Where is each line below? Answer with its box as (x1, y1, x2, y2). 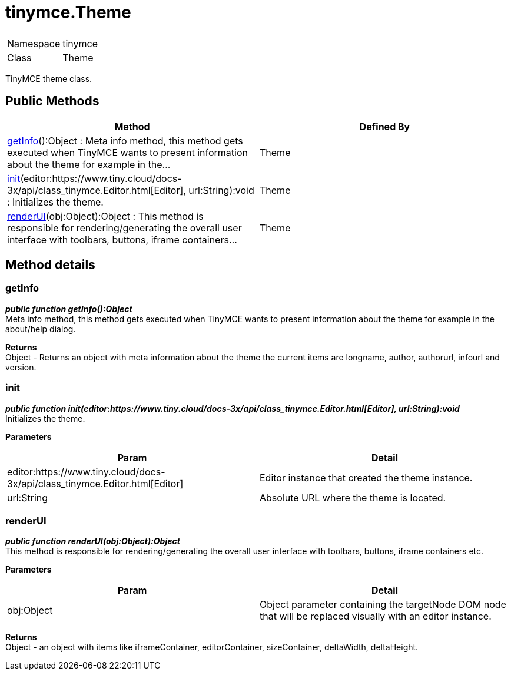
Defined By (359, 120, 410, 133)
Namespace (7, 37, 61, 49)
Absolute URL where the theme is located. (260, 491, 446, 504)
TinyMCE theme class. (5, 73, 92, 84)
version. (5, 362, 36, 372)
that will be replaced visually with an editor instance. (260, 610, 492, 623)
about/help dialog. (5, 323, 76, 334)
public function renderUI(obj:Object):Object (5, 536, 180, 547)
